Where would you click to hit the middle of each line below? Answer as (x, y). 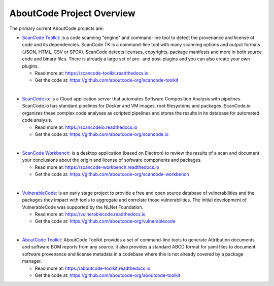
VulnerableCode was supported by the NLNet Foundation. (83, 207)
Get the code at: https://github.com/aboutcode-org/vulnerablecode (105, 221)
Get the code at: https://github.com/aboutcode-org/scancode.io (102, 134)
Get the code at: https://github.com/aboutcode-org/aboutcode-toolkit (108, 275)
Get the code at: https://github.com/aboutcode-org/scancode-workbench (112, 174)
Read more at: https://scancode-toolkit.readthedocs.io (92, 73)
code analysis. (37, 120)
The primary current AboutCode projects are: (57, 28)
